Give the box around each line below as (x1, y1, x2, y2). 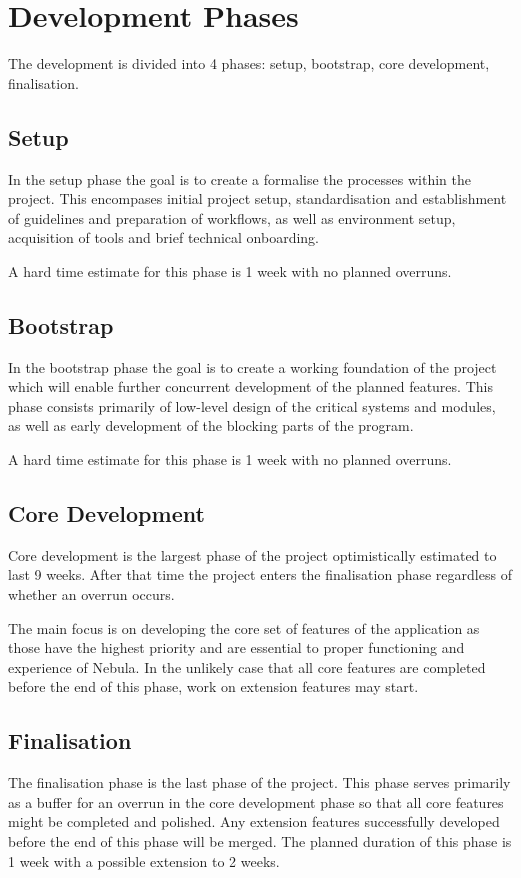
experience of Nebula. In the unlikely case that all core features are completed (8, 656, 486, 677)
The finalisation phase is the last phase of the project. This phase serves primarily (8, 772, 511, 793)
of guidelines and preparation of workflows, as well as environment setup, (8, 207, 456, 228)
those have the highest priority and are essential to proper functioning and (8, 637, 465, 658)
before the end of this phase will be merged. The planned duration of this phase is (8, 831, 512, 851)
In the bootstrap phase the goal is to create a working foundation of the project (8, 356, 497, 377)
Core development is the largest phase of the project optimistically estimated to (8, 544, 497, 565)
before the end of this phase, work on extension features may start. (8, 676, 419, 697)
